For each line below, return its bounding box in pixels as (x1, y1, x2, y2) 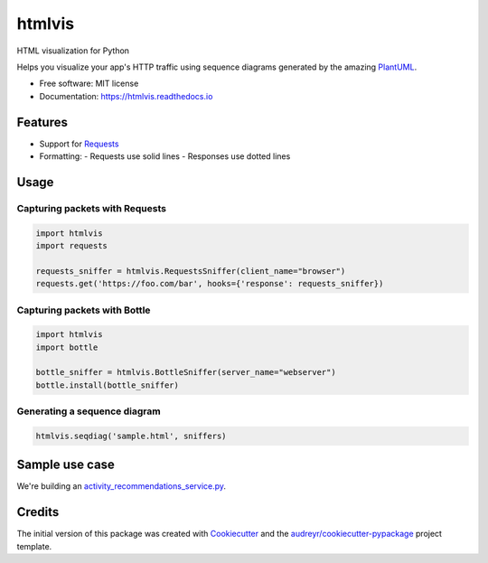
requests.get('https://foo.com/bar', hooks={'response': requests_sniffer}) (35, 278, 384, 289)
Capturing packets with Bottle (16, 304, 151, 316)
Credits (16, 504, 60, 520)
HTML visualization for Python (16, 45, 130, 56)
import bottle (35, 342, 99, 352)
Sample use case (16, 457, 115, 473)
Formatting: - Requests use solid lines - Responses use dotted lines (39, 151, 291, 162)
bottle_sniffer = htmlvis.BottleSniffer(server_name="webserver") (35, 367, 336, 378)
